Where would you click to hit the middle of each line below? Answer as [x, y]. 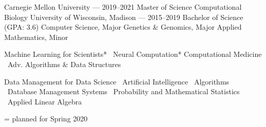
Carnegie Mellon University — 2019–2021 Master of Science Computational [123, 7]
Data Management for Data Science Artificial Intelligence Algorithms [117, 81]
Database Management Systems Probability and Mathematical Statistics [123, 91]
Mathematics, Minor [36, 37]
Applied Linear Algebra [45, 101]
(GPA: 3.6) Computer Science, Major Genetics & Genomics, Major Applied [123, 27]
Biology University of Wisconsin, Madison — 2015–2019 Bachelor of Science [124, 17]
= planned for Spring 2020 [46, 119]
